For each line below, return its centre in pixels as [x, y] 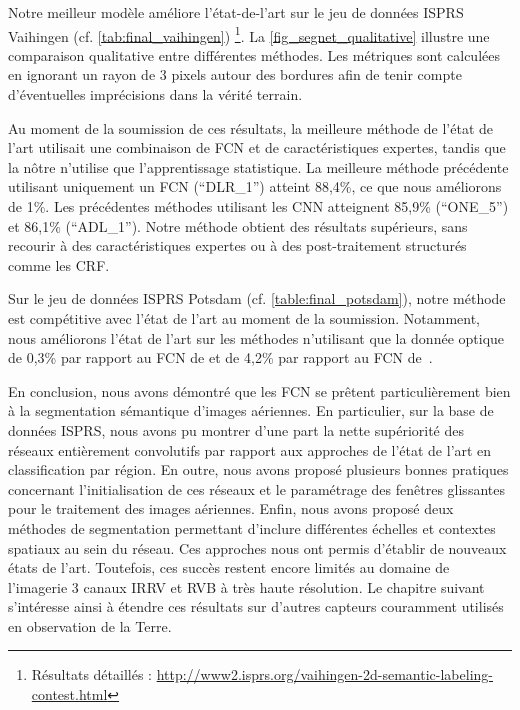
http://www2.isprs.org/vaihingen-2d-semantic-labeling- [324, 674]
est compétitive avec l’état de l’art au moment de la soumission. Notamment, [244, 317]
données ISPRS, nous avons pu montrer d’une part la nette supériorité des [236, 429]
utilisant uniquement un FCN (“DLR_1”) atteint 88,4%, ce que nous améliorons [255, 186]
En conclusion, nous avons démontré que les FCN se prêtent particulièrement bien [259, 390]
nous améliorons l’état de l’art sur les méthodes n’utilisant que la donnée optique [256, 337]
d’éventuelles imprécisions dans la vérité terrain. [155, 94]
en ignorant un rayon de [82, 74]
